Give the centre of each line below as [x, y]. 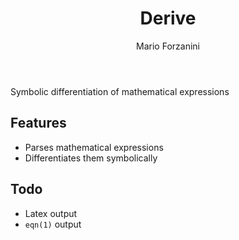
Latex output [51, 213]
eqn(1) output [53, 224]
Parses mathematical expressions [94, 147]
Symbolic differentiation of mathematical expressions [120, 91]
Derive [168, 18]
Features [38, 123]
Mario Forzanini [168, 46]
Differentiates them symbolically [91, 158]
